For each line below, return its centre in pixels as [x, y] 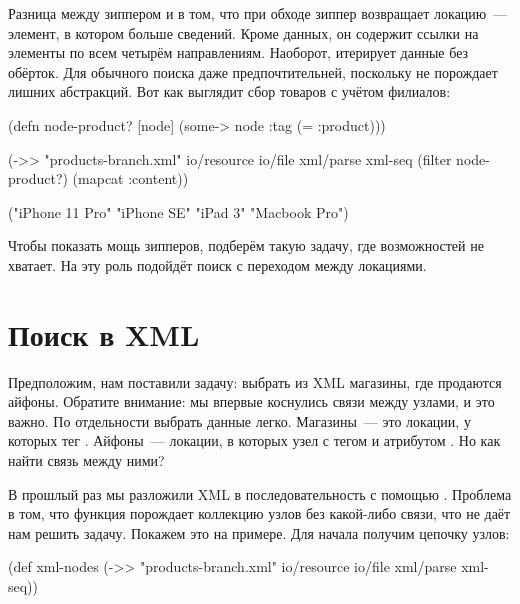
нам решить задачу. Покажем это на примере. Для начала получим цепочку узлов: [259, 532]
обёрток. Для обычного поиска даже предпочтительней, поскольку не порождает [253, 71]
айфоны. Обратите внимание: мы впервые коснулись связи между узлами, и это [251, 401]
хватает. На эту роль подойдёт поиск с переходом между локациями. [217, 264]
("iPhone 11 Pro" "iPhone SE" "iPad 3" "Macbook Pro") [178, 211]
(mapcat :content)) [130, 178]
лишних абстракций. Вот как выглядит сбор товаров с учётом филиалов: [229, 91]
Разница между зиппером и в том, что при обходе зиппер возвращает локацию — [258, 13]
